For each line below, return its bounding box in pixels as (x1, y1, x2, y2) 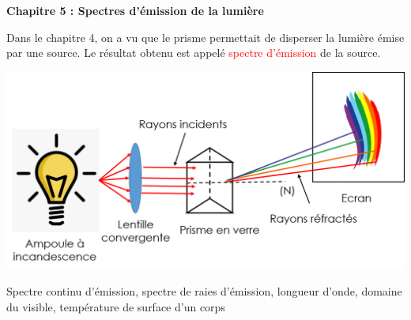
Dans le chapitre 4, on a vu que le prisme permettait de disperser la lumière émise (6, 28, 405, 45)
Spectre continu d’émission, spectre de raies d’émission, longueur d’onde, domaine (6, 283, 402, 299)
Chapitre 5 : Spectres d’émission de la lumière (6, 2, 264, 18)
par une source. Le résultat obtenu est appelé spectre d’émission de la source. (6, 44, 381, 61)
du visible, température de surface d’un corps (6, 299, 225, 314)
